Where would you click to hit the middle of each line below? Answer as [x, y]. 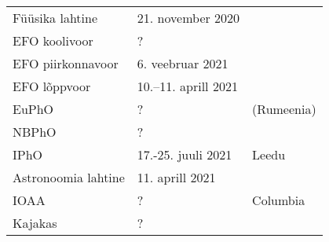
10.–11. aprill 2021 [187, 86]
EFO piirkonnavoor [66, 63]
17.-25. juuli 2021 [185, 154]
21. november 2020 [188, 18]
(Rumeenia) [284, 109]
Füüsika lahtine [55, 18]
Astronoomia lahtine [69, 177]
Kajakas [35, 223]
